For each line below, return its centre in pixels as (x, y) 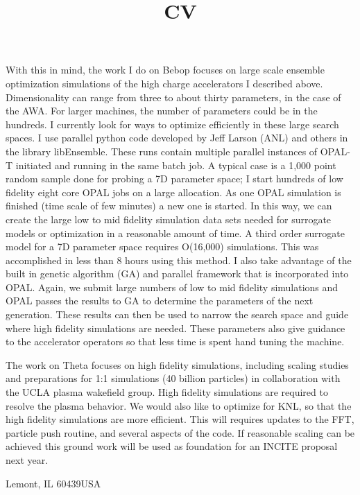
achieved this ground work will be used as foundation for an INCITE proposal (172, 446)
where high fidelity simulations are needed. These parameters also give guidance (175, 328)
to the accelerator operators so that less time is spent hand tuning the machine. (175, 341)
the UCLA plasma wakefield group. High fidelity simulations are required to (167, 392)
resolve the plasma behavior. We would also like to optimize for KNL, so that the (179, 405)
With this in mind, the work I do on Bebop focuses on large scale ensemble (165, 70)
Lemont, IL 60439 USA (53, 483)
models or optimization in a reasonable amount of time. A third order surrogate (175, 233)
